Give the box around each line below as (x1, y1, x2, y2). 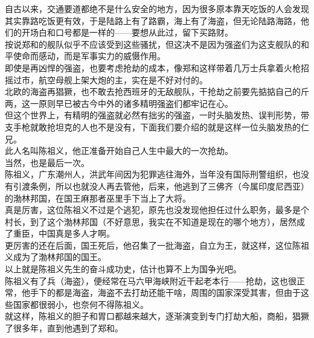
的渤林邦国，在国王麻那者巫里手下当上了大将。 (5, 191, 191, 204)
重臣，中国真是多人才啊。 (13, 227, 115, 240)
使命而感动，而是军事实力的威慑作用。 (13, 49, 165, 62)
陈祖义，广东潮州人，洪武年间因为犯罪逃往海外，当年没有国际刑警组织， (5, 168, 292, 180)
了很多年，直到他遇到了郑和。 (5, 322, 123, 334)
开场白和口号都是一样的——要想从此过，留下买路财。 (21, 26, 233, 39)
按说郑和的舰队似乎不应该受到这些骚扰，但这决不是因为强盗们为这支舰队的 (5, 37, 301, 50)
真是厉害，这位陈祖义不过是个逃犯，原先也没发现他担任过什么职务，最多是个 (5, 203, 309, 216)
